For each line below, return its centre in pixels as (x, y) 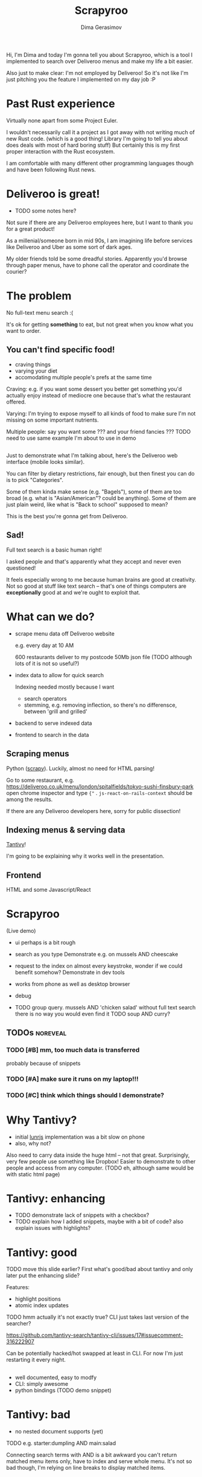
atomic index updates (42, 1305)
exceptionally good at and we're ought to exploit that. (73, 592)
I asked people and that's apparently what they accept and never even (94, 561)
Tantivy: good (42, 1253)
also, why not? (33, 1143)
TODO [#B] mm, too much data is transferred (73, 1050)
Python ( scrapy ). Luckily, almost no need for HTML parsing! (80, 768)
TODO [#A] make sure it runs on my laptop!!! (72, 1079)
